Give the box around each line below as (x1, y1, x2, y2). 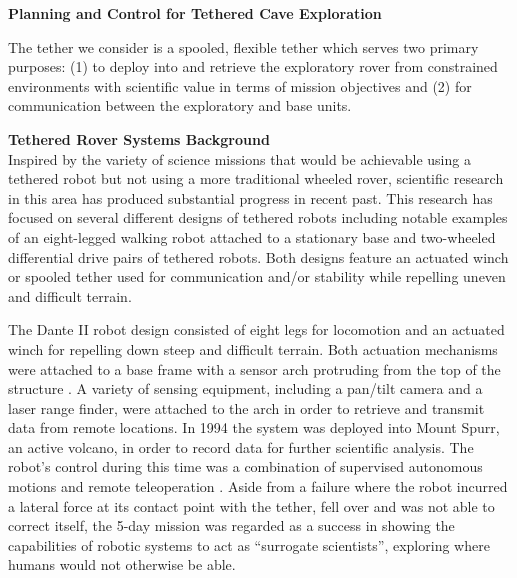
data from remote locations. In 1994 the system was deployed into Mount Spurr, (8, 417, 500, 438)
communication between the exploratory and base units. (8, 95, 352, 116)
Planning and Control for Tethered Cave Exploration (8, 3, 382, 23)
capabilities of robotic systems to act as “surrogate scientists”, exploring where (8, 534, 490, 555)
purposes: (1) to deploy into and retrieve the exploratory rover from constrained (8, 56, 498, 77)
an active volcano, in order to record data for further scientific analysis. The (8, 436, 474, 457)
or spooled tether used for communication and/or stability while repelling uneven (8, 266, 506, 287)
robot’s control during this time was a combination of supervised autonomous (8, 456, 483, 477)
